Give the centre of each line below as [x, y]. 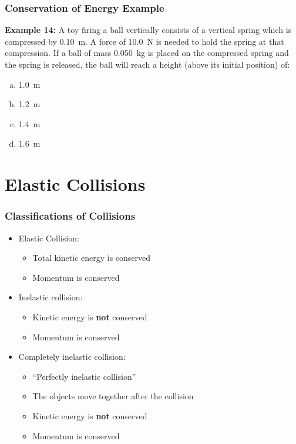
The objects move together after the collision [113, 396]
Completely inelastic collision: [72, 357]
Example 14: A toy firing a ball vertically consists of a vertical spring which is [148, 30]
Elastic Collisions [75, 184]
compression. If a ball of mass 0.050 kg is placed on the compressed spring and [147, 53]
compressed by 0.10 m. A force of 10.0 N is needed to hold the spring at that [144, 41]
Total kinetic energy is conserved [92, 258]
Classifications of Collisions [70, 216]
